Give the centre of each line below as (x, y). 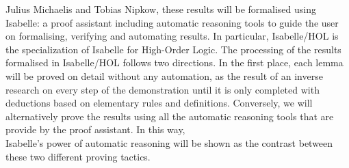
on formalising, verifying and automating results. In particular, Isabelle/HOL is (172, 36)
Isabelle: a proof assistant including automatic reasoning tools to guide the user (172, 22)
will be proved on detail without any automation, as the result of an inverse (164, 75)
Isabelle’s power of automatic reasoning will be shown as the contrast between (169, 142)
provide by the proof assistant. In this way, (95, 129)
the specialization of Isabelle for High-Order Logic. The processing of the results (173, 49)
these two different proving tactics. (78, 156)
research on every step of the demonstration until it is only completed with (163, 89)
